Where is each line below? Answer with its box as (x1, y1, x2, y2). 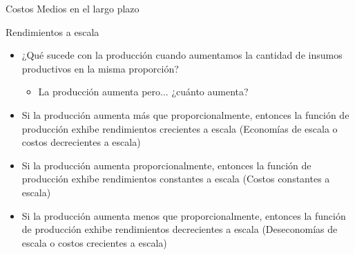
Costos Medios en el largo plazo (6, 1, 140, 15)
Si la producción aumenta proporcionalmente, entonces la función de (21, 158, 311, 172)
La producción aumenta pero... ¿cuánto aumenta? (38, 84, 249, 99)
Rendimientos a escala (6, 24, 99, 39)
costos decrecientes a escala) (21, 135, 141, 149)
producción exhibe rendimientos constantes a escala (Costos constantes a (21, 171, 330, 186)
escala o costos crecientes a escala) (21, 235, 167, 249)
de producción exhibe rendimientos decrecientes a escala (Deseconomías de (21, 222, 338, 236)
